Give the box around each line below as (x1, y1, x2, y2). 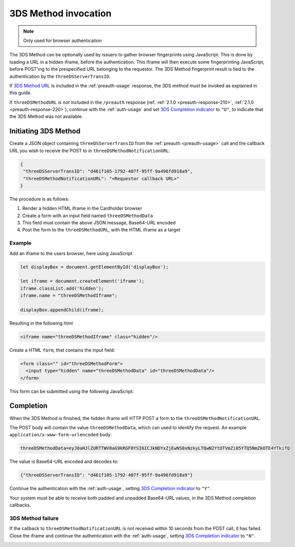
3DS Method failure (9, 515, 59, 522)
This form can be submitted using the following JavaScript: (9, 388, 134, 394)
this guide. (9, 90, 32, 96)
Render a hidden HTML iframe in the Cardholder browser (22, 205, 143, 212)
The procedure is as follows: (9, 196, 70, 202)
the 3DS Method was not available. (9, 113, 83, 120)
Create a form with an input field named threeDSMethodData (22, 213, 153, 219)
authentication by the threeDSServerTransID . (9, 73, 111, 79)
